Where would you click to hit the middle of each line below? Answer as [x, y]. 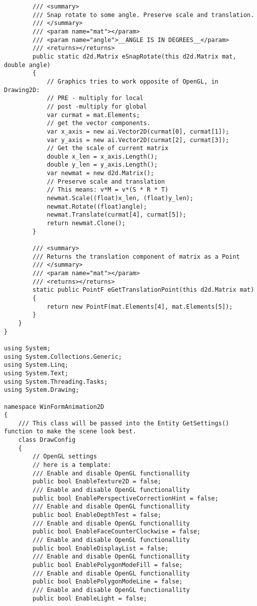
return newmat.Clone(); [86, 223]
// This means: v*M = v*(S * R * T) [108, 190]
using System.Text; [36, 373]
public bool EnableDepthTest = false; [97, 515]
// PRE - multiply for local [95, 98]
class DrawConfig [47, 440]
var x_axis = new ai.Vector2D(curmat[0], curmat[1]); [138, 131]
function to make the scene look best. [70, 432]
